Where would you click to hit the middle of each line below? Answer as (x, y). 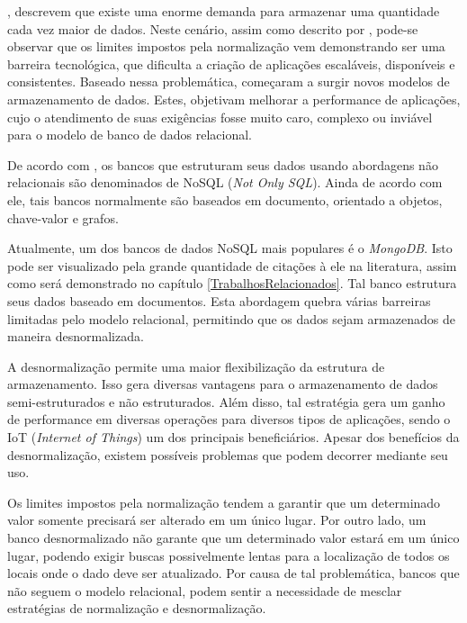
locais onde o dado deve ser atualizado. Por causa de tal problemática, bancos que (233, 573)
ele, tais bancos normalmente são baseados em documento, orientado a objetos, (225, 199)
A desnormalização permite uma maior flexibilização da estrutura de (196, 366)
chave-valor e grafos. (63, 217)
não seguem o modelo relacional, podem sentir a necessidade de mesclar (205, 590)
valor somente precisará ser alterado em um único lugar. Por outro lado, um (217, 520)
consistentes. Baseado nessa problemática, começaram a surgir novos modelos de (229, 81)
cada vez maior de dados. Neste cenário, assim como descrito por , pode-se (213, 28)
